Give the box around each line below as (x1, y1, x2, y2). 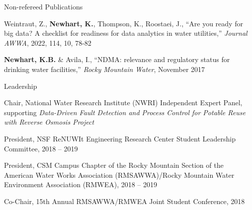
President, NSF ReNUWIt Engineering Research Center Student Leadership (4, 133, 236, 143)
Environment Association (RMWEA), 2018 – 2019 (4, 179, 158, 190)
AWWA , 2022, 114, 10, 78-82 (4, 37, 91, 48)
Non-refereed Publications (4, 1, 83, 11)
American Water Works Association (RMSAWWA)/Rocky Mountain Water (4, 169, 235, 180)
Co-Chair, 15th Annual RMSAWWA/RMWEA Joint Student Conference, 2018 (4, 196, 245, 206)
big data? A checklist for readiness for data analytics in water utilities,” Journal (4, 28, 248, 38)
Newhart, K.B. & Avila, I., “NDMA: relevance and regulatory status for (4, 54, 230, 65)
